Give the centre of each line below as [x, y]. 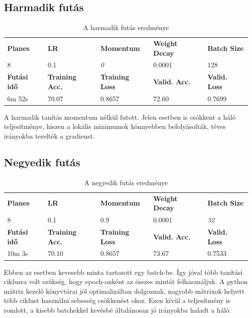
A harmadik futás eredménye [126, 27]
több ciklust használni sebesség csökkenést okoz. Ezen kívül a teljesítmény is [117, 300]
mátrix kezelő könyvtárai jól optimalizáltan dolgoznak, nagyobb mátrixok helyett [124, 291]
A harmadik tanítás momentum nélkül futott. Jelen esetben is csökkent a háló [120, 117]
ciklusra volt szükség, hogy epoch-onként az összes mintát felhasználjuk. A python [126, 281]
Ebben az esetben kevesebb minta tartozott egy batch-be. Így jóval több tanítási [123, 272]
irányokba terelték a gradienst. [49, 136]
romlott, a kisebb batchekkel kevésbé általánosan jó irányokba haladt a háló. [118, 310]
